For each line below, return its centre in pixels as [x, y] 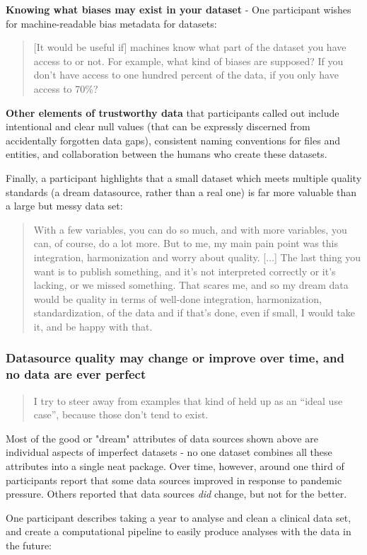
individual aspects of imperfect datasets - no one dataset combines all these [169, 452]
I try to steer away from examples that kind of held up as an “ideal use [188, 400]
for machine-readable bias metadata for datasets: [111, 23]
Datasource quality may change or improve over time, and [175, 358]
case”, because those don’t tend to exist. [121, 414]
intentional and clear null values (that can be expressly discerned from [158, 126]
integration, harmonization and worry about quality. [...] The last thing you [197, 257]
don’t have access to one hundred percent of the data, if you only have [186, 75]
